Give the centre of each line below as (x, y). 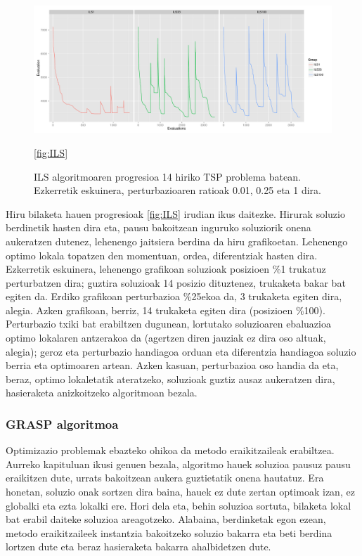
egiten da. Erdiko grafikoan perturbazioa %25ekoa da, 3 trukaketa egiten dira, (174, 296)
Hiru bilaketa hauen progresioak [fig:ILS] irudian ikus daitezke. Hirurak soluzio (175, 213)
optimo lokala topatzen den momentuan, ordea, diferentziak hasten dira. (162, 255)
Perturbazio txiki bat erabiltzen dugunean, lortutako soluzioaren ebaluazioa (168, 324)
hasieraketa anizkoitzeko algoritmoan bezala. (102, 393)
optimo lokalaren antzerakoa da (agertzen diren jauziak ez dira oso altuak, (166, 338)
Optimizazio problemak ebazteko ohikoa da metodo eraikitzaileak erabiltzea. (170, 450)
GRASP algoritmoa (62, 424)
